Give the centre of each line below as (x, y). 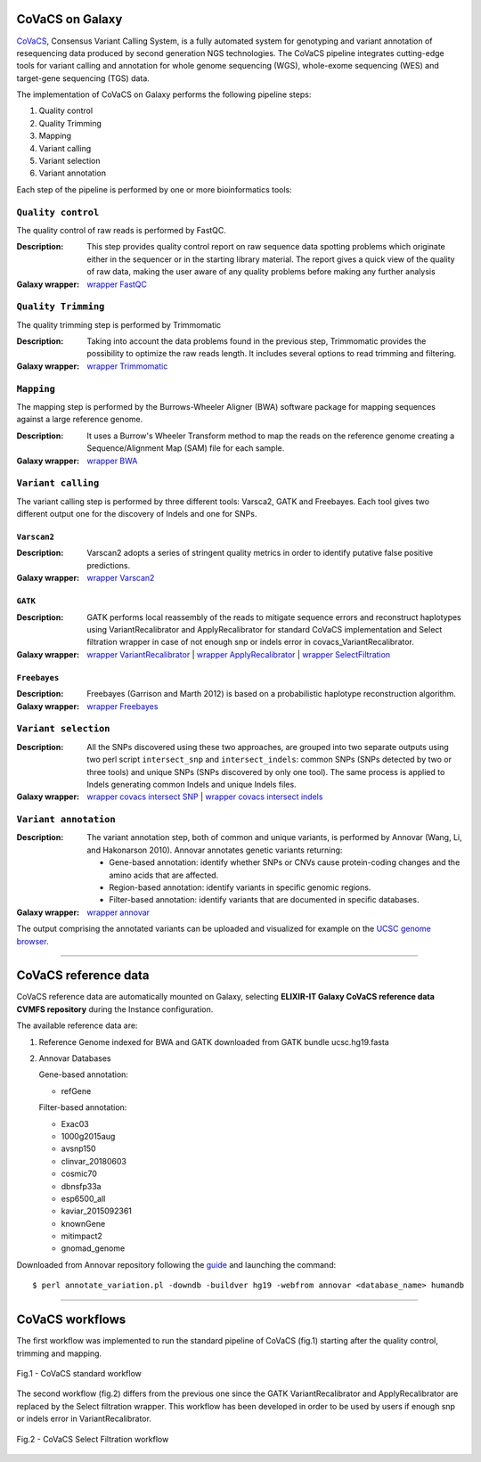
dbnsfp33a (81, 1186)
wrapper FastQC (117, 284)
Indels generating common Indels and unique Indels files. (192, 784)
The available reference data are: (77, 1025)
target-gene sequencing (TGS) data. (83, 78)
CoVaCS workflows (71, 1320)
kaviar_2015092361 (97, 1211)
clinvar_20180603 (94, 1161)
